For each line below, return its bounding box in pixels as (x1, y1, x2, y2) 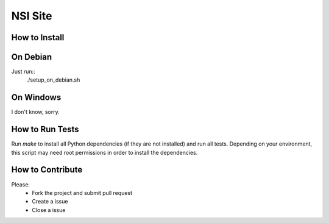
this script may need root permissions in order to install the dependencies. (11, 149, 198, 156)
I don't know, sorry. (11, 108, 60, 116)
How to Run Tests (11, 124, 79, 135)
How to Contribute (11, 165, 83, 175)
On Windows (11, 92, 62, 103)
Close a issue (32, 206, 66, 213)
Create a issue (32, 198, 68, 205)
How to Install (11, 32, 65, 43)
